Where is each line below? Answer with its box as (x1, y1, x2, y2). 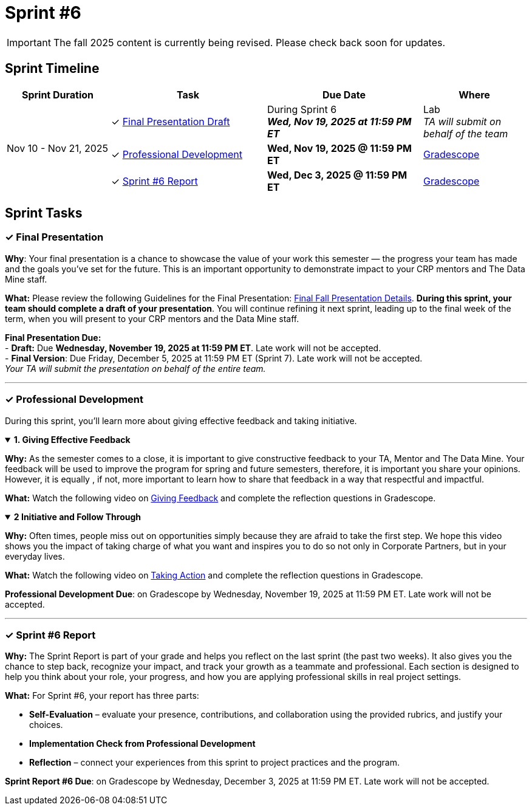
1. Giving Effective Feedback (13, 434, 131, 445)
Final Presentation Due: (5, 332, 101, 343)
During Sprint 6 (267, 103, 337, 115)
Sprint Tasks (5, 205, 83, 221)
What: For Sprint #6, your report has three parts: (5, 690, 199, 701)
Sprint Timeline (5, 61, 100, 77)
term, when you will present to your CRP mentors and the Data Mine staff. (5, 313, 299, 324)
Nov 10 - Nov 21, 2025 (7, 142, 109, 154)
